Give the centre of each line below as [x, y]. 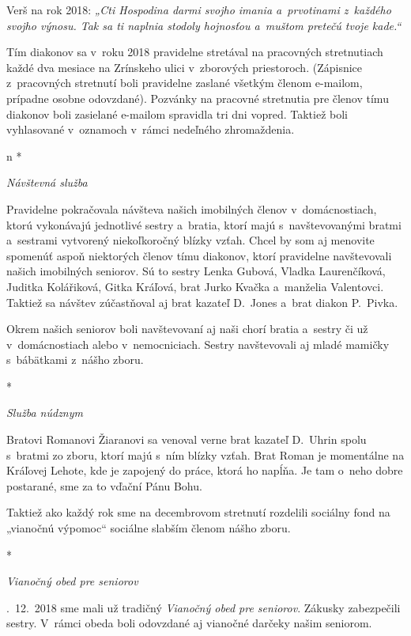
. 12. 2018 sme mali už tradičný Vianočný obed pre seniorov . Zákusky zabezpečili [204, 607]
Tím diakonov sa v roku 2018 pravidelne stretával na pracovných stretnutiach [195, 52]
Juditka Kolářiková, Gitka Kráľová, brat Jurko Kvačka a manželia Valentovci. [195, 286]
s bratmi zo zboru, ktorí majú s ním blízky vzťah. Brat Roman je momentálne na [205, 454]
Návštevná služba [47, 182]
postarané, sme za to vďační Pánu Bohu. [104, 485]
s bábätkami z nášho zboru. [75, 360]
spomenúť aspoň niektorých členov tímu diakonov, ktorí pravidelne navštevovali [199, 255]
